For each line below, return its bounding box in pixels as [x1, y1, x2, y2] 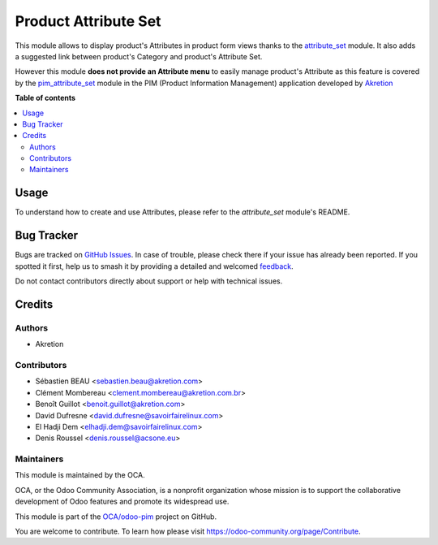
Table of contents [15, 93, 76, 103]
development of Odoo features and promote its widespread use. [15, 496, 230, 507]
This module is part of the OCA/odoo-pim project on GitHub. [15, 512, 217, 521]
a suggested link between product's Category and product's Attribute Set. [15, 51, 263, 61]
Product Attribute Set [15, 12, 161, 30]
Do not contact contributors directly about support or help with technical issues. [15, 276, 283, 286]
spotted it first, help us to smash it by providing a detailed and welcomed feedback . [15, 261, 294, 271]
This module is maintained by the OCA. [15, 470, 145, 480]
